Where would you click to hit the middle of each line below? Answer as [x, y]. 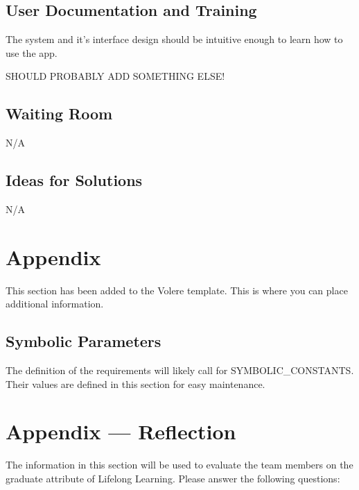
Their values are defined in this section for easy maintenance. [135, 383]
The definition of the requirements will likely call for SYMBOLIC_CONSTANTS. [180, 370]
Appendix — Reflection [121, 431]
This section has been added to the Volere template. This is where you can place [177, 290]
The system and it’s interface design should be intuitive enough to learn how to [174, 39]
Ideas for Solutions [74, 180]
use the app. [32, 52]
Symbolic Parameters [84, 341]
